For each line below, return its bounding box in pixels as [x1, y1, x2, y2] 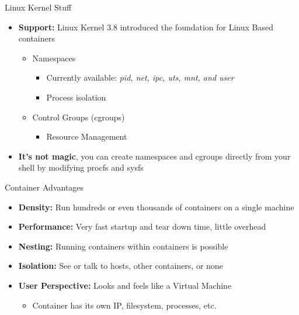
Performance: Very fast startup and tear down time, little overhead [18, 220, 266, 233]
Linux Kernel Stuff [5, 1, 72, 13]
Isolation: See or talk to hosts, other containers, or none [18, 259, 223, 272]
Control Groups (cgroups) [32, 110, 125, 123]
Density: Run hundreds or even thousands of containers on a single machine [18, 200, 294, 213]
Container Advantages [5, 181, 84, 193]
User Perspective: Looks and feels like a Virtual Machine [18, 279, 232, 291]
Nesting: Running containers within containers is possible [18, 240, 228, 252]
